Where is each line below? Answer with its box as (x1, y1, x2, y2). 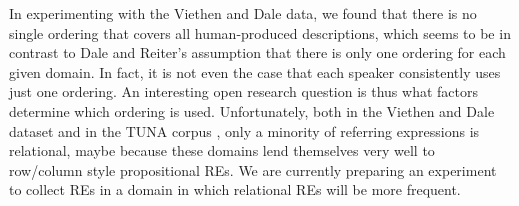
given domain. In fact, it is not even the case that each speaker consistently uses (9, 61, 501, 82)
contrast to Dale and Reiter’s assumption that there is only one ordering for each (9, 42, 506, 63)
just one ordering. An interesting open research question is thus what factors (9, 81, 478, 102)
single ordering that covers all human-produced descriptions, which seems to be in (9, 22, 511, 43)
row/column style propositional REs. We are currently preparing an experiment (9, 159, 497, 180)
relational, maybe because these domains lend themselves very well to (9, 140, 435, 161)
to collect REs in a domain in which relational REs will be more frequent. (9, 179, 461, 200)
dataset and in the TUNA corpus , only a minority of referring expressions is (9, 120, 480, 141)
